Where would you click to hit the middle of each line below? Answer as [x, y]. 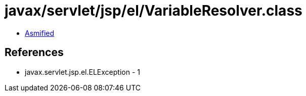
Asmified [40, 33]
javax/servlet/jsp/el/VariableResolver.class [154, 11]
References [34, 53]
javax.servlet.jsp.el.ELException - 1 [82, 72]
